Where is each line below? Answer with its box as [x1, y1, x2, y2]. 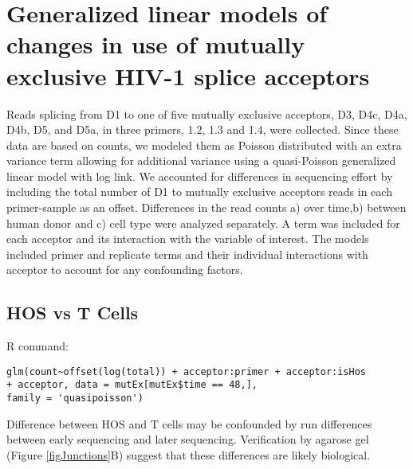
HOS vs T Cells [6, 300, 139, 325]
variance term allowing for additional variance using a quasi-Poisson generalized [6, 152, 396, 169]
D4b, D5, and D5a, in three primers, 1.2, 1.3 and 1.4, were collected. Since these [6, 121, 399, 138]
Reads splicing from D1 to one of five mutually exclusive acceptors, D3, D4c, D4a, [6, 105, 407, 122]
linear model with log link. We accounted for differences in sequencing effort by [6, 167, 393, 184]
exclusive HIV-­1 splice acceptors [6, 59, 370, 92]
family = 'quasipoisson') [6, 393, 144, 405]
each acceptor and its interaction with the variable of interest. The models [6, 230, 369, 247]
